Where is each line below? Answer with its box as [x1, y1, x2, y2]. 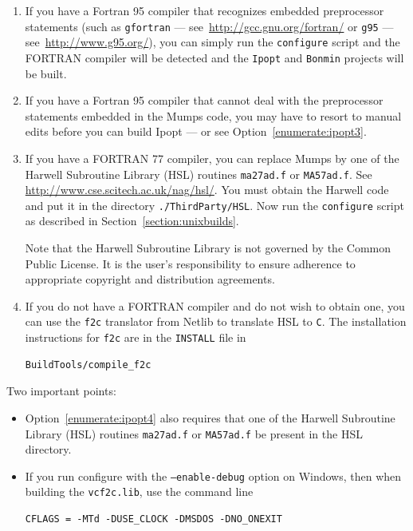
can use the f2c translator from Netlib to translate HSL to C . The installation [25, 313, 407, 330]
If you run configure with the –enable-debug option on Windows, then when [25, 467, 402, 484]
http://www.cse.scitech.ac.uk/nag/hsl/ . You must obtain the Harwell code [25, 181, 389, 198]
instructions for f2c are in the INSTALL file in [25, 329, 246, 346]
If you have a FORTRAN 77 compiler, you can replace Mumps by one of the [25, 149, 399, 166]
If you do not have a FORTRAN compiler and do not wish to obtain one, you [25, 297, 405, 314]
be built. [25, 65, 67, 81]
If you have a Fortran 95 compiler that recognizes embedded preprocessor [25, 2, 384, 18]
